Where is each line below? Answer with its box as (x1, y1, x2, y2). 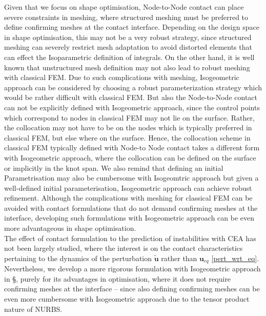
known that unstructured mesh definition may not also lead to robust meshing (4, 62, 250, 72)
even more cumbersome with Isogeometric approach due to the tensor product (4, 293, 250, 304)
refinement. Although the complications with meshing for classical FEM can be (4, 192, 253, 203)
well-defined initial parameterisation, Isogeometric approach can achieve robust (4, 182, 252, 193)
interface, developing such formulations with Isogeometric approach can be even (4, 212, 255, 223)
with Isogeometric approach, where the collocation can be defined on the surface (4, 152, 256, 163)
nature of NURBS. (4, 303, 63, 314)
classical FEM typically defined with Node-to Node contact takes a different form (4, 142, 260, 153)
